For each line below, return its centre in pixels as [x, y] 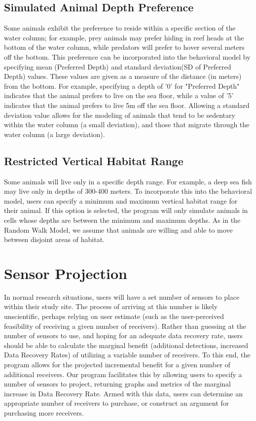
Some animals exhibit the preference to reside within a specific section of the [120, 28]
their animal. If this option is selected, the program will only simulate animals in [126, 210]
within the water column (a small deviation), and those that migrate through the [127, 124]
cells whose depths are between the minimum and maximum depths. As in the [122, 220]
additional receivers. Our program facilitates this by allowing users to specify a [123, 374]
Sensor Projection [66, 273]
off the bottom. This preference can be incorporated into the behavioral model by [127, 56]
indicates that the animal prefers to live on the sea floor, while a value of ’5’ [119, 95]
